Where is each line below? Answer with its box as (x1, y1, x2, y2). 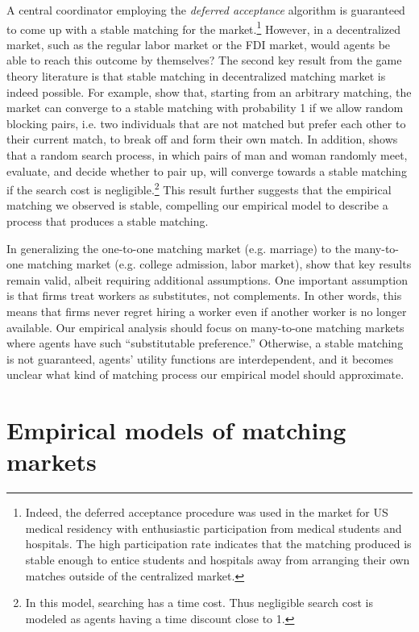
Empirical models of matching (6, 414, 346, 447)
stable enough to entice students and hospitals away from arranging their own (25, 551, 410, 568)
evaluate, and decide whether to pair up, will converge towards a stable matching (6, 162, 407, 179)
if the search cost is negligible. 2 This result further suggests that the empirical (6, 179, 392, 197)
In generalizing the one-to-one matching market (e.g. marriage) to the (6, 239, 351, 256)
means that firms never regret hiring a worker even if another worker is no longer (6, 303, 407, 319)
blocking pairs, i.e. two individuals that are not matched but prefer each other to (6, 114, 406, 131)
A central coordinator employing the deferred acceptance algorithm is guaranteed (6, 2, 405, 18)
